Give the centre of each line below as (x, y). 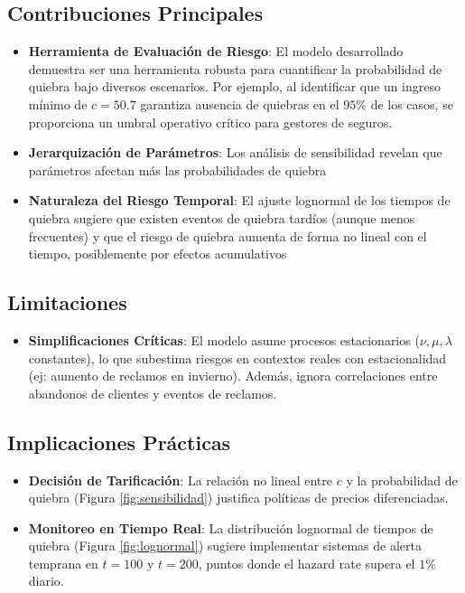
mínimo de (58, 104)
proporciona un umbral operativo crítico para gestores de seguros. (210, 122)
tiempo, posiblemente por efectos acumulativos (158, 254)
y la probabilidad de (402, 480)
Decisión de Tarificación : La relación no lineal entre (181, 480)
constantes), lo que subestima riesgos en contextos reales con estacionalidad (237, 358)
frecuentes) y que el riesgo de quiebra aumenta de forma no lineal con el (228, 235)
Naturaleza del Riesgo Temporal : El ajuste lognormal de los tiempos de (239, 200)
